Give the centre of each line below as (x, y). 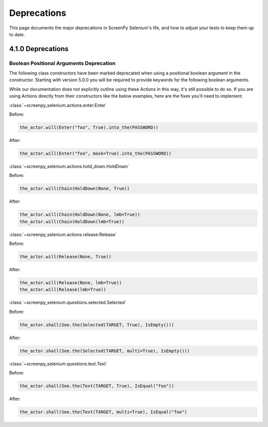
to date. (17, 34)
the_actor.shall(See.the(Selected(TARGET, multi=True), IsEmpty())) (105, 351)
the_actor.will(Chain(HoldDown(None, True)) (75, 189)
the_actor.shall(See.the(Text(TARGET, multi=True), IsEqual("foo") (103, 412)
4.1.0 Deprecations (39, 49)
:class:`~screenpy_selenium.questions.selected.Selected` (68, 303)
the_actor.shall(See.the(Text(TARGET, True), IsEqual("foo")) (97, 386)
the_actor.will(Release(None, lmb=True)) (71, 283)
